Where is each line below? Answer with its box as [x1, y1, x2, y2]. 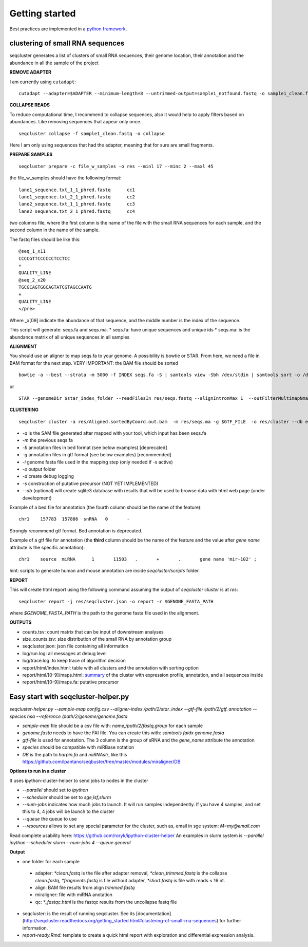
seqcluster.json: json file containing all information [22, 643, 128, 649]
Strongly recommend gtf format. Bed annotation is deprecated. [9, 527, 143, 534]
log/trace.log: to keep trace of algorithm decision [22, 658, 126, 664]
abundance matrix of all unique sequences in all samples [9, 334, 130, 340]
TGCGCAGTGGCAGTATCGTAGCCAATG [18, 284, 92, 290]
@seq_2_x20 [18, 277, 46, 283]
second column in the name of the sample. [9, 227, 100, 233]
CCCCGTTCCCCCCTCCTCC [18, 255, 70, 262]
